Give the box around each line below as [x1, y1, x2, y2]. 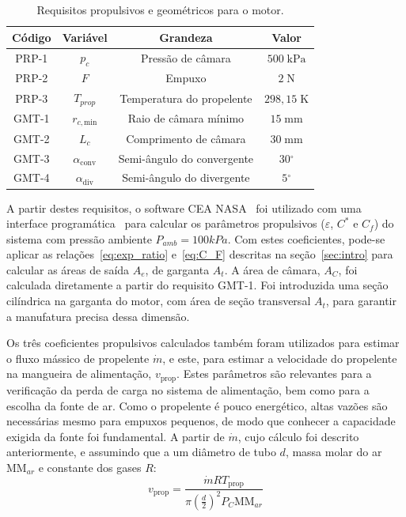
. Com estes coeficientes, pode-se [227, 230, 385, 247]
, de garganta [145, 261, 210, 277]
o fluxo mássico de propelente [6, 349, 150, 366]
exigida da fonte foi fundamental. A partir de [6, 428, 225, 444]
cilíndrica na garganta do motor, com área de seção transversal [6, 292, 311, 309]
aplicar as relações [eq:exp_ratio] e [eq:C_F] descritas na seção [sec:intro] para [6, 246, 393, 262]
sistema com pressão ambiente [6, 230, 152, 247]
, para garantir [325, 292, 397, 309]
